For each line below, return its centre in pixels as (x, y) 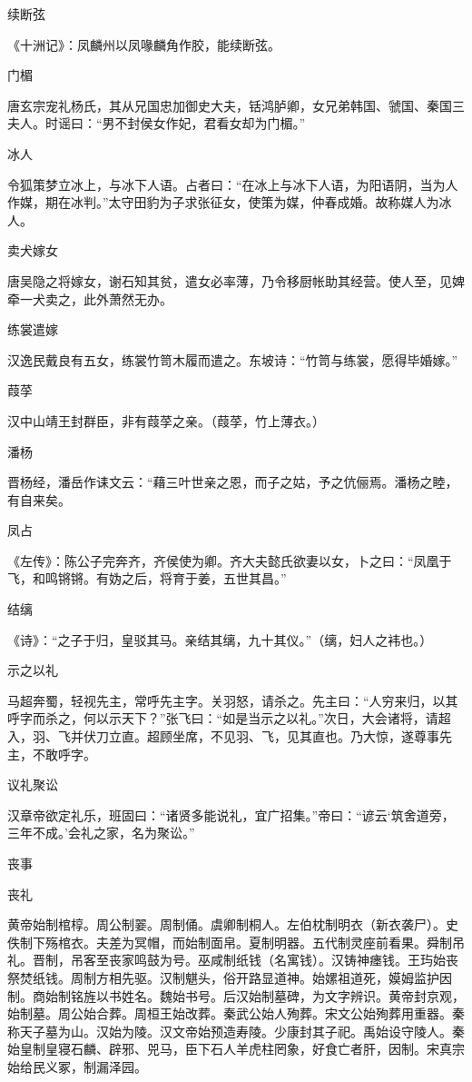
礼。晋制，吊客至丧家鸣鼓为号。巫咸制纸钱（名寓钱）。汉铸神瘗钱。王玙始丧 (233, 960)
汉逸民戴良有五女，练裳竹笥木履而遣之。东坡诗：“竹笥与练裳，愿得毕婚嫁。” (233, 359)
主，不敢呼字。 (52, 754)
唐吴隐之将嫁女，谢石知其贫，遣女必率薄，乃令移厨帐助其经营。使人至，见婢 (236, 280)
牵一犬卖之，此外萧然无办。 (90, 298)
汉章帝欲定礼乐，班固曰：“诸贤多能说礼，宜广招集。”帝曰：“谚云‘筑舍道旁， (231, 814)
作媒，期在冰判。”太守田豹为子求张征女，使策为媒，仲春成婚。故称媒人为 (223, 202)
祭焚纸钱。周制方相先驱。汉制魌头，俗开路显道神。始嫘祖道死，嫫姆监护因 (230, 977)
